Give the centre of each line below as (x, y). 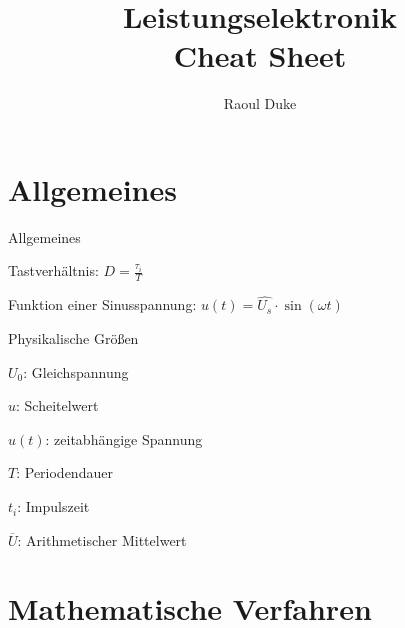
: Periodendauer (64, 472)
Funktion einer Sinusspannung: (102, 304)
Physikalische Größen (73, 338)
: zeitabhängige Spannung (124, 438)
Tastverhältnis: (53, 270)
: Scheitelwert (57, 405)
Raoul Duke (260, 103)
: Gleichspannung (76, 371)
